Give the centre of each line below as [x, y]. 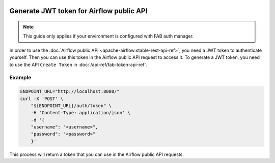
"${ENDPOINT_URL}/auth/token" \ [71, 106]
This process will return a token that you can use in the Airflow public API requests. [97, 154]
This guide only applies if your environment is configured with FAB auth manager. [108, 36]
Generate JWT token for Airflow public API [78, 11]
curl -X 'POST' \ [42, 99]
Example [20, 78]
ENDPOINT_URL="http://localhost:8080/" [70, 92]
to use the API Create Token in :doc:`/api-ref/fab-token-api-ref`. [78, 64]
